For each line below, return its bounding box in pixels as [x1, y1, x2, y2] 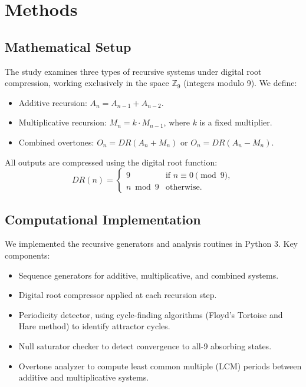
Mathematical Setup [5, 37, 131, 55]
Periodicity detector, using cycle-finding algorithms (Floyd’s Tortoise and [18, 308, 283, 320]
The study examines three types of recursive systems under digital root [5, 65, 262, 77]
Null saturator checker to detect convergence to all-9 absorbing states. [18, 339, 272, 352]
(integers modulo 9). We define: [183, 77, 297, 89]
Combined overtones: [18, 135, 94, 148]
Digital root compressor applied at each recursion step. [18, 289, 217, 301]
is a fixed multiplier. [199, 116, 272, 128]
